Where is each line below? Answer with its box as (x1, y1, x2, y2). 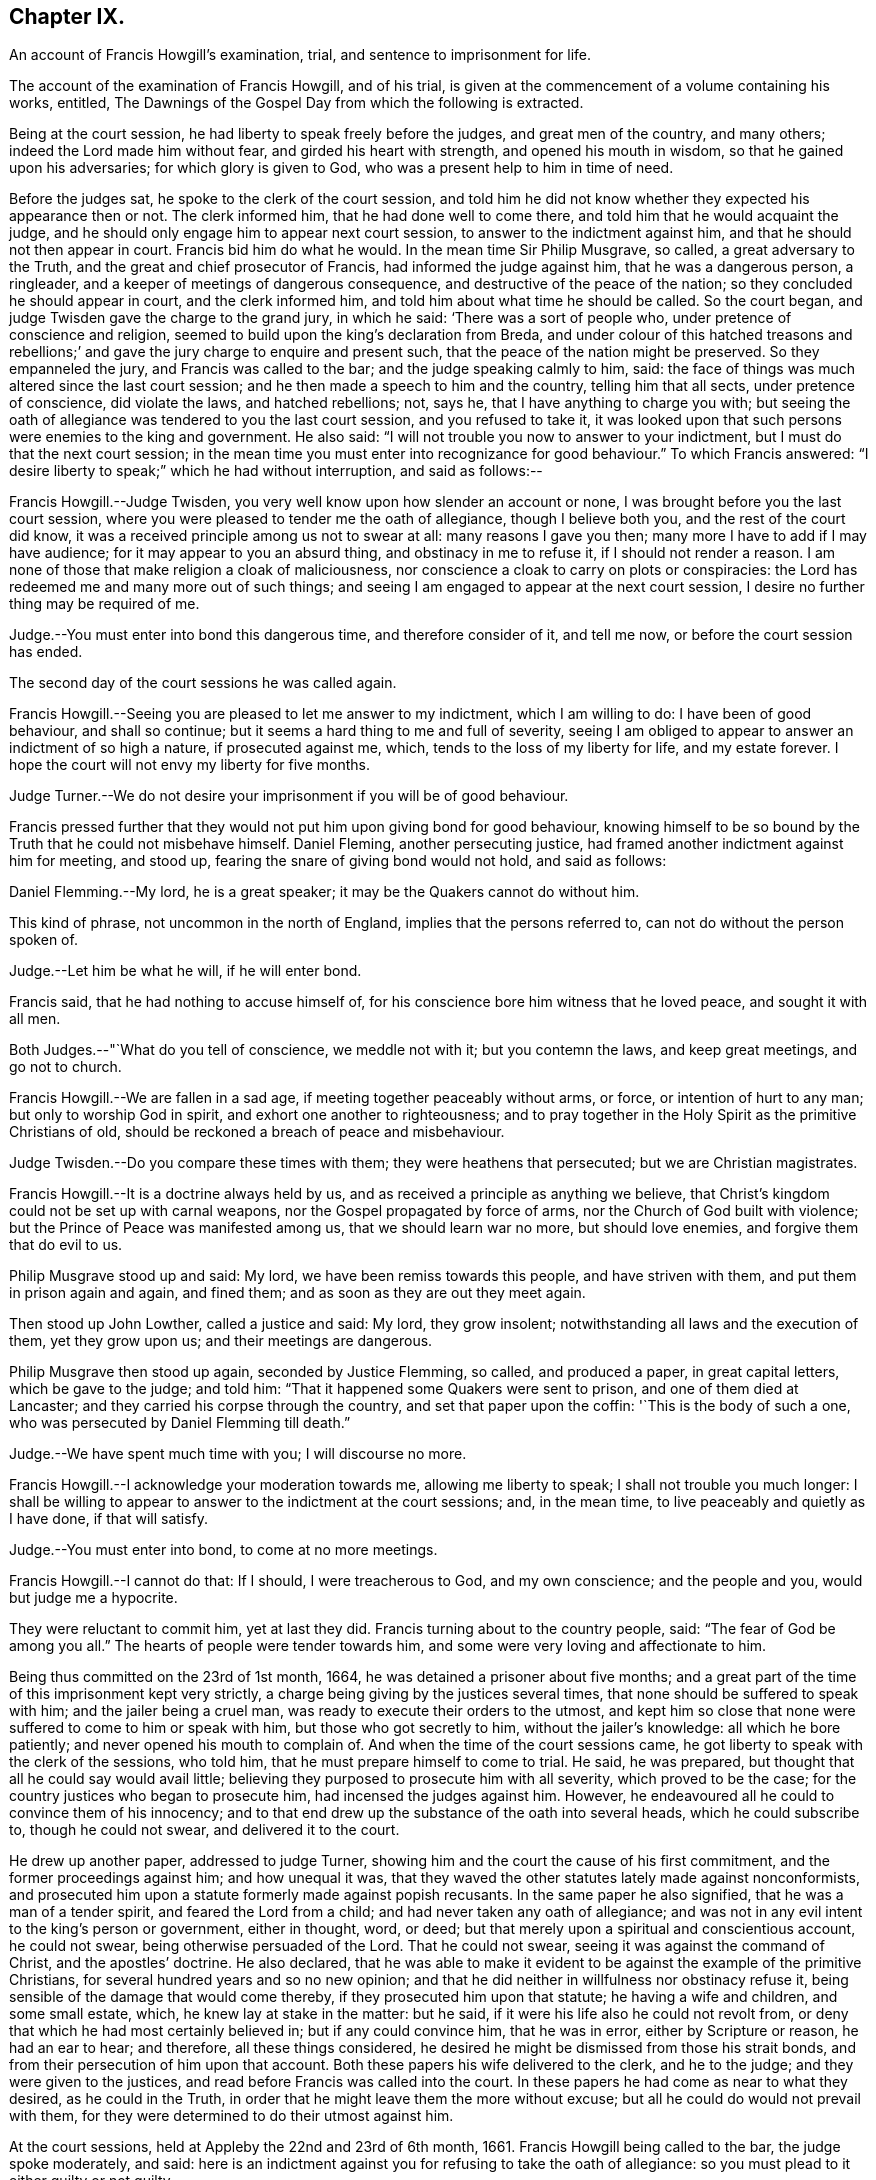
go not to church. (9, 1058, 122, 1076)
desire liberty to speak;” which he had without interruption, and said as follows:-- (9, 462, 543, 480)
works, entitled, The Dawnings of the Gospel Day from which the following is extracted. (9, 94, 584, 112)
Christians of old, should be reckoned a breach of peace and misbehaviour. (9, 1123, 505, 1141)
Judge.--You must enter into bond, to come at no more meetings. (9, 1541, 438, 1559)
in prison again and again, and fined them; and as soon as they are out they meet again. (9, 1284, 586, 1302)
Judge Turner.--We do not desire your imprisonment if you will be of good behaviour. (9, 787, 569, 805)
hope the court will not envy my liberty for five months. (9, 756, 371, 774)
